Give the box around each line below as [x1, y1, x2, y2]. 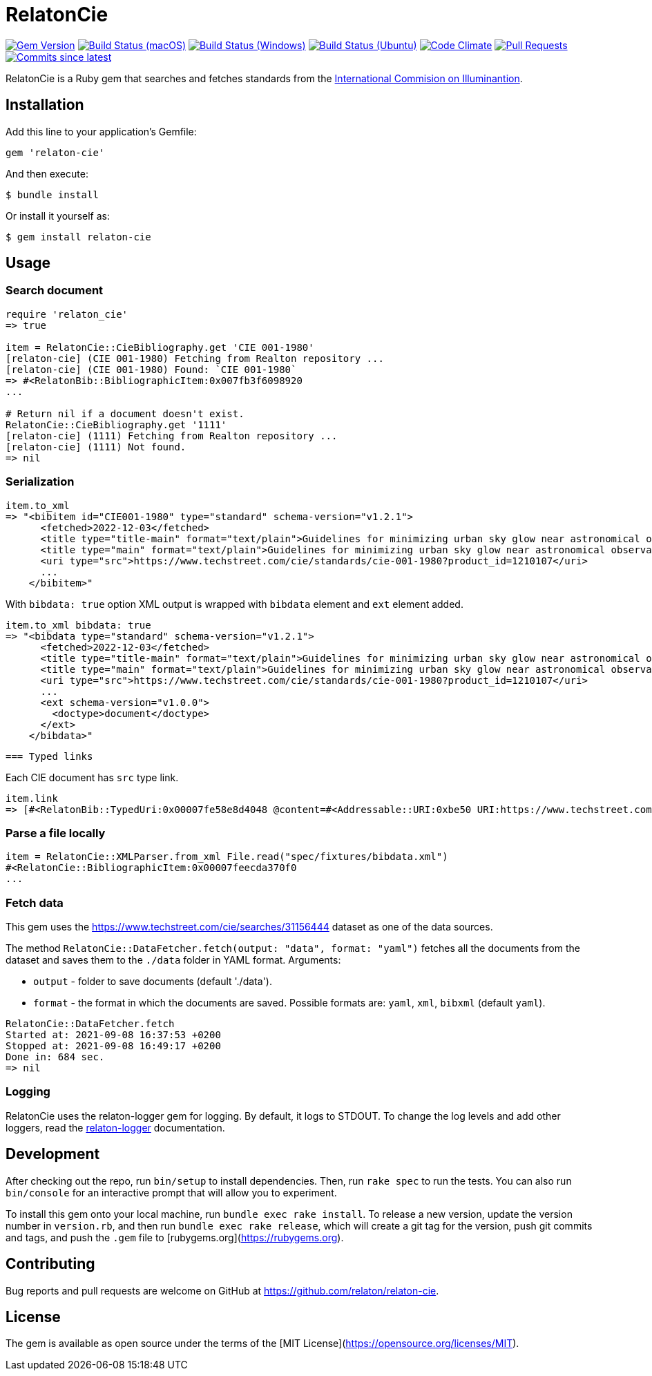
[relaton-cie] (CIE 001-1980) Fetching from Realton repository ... [6, 352, 384, 364]
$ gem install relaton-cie [6, 231, 151, 242]
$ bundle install [6, 189, 99, 200]
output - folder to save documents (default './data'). [33, 975, 272, 988]
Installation [6, 96, 84, 114]
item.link [6, 792, 58, 804]
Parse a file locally [6, 825, 106, 840]
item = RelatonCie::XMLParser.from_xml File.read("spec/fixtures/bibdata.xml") [6, 851, 448, 863]
